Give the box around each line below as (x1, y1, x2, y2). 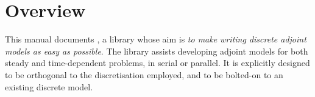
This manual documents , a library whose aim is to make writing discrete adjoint (5, 33, 306, 45)
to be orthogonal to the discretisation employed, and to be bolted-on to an (5, 68, 283, 81)
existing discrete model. (5, 80, 93, 93)
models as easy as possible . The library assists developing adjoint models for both (5, 44, 308, 57)
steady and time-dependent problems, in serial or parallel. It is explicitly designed (5, 56, 310, 69)
